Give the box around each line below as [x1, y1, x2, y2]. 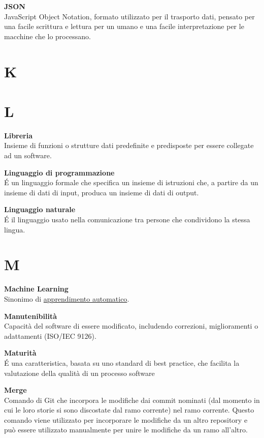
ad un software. [4, 150, 52, 161]
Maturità [4, 347, 37, 358]
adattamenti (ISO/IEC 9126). [4, 330, 96, 341]
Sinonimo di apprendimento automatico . [4, 293, 129, 304]
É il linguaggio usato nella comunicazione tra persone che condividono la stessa [4, 214, 250, 225]
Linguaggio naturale [4, 204, 76, 215]
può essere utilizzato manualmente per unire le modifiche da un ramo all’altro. [4, 424, 248, 435]
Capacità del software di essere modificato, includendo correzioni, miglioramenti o [4, 320, 258, 331]
